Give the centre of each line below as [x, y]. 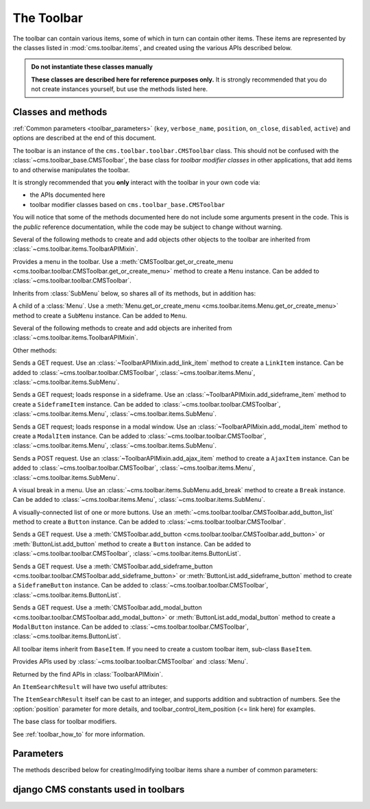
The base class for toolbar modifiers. [65, 722]
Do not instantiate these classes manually [92, 67]
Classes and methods [60, 112]
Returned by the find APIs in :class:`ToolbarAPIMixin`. [88, 674]
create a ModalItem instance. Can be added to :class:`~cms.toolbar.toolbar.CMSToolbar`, [139, 436]
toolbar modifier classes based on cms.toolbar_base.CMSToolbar [127, 204]
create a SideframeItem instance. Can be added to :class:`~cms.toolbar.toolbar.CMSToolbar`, [147, 404]
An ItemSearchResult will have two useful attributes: [90, 686]
